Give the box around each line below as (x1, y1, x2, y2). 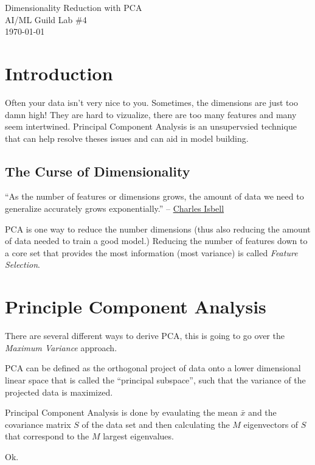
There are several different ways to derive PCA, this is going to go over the (5, 329, 285, 342)
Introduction (5, 60, 113, 85)
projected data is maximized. (5, 385, 113, 398)
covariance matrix (5, 418, 71, 430)
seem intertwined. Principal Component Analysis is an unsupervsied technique (5, 120, 297, 133)
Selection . (5, 258, 40, 271)
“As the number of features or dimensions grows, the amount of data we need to (5, 190, 304, 203)
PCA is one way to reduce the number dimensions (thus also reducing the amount (5, 222, 311, 235)
